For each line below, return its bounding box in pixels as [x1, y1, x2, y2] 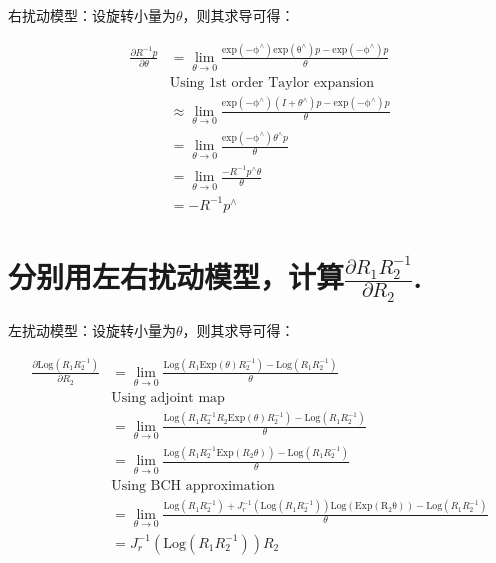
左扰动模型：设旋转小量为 [8, 319, 176, 340]
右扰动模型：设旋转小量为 [8, 5, 176, 25]
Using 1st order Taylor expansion [169, 76, 375, 91]
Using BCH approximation [111, 479, 275, 494]
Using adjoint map [111, 391, 225, 406]
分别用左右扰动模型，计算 [8, 255, 345, 296]
